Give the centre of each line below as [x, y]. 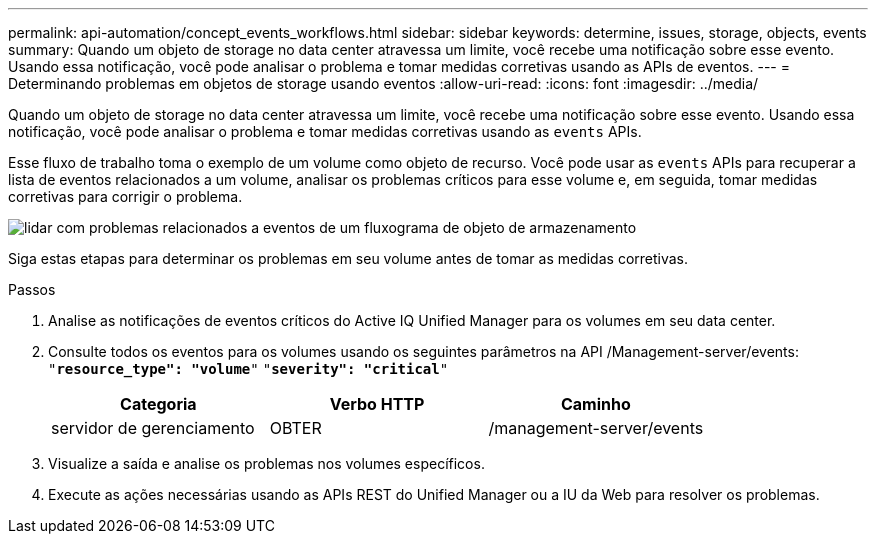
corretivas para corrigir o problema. [125, 196]
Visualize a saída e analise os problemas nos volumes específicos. [266, 463]
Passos [32, 289]
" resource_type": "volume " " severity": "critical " [248, 369]
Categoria [158, 404]
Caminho [595, 404]
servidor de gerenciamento [153, 428]
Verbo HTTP [377, 404]
